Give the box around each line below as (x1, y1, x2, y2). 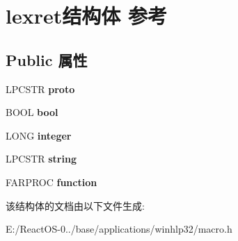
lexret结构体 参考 (6, 1, 167, 30)
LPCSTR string (6, 151, 77, 166)
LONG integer (6, 128, 72, 142)
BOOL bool (6, 105, 58, 119)
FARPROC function (6, 174, 97, 189)
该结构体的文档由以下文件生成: (6, 198, 145, 213)
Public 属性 (6, 49, 88, 70)
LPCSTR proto (6, 81, 75, 96)
